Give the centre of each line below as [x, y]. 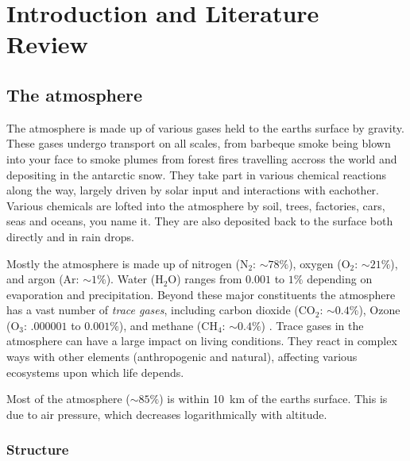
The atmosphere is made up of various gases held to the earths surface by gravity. [205, 127]
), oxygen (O [319, 263]
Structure [38, 449]
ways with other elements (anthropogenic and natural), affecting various [182, 357]
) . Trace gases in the [312, 325]
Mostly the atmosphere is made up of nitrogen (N [128, 263]
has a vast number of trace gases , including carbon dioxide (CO [161, 310]
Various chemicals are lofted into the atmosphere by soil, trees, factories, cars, [196, 205]
